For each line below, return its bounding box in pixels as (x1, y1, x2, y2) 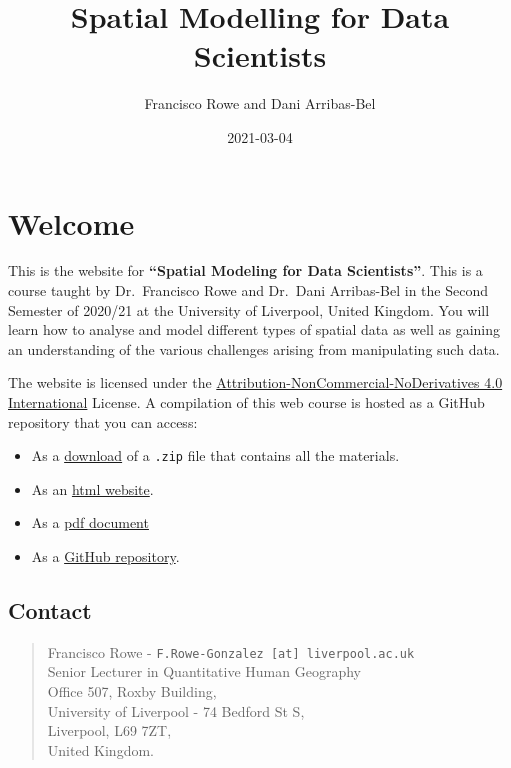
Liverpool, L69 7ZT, (47, 720, 172, 741)
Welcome (8, 202, 135, 243)
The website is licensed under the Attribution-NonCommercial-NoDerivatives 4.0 (8, 372, 503, 393)
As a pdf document (31, 512, 149, 533)
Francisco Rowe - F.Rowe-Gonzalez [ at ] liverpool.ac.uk (47, 641, 415, 662)
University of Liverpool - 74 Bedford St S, (47, 700, 305, 721)
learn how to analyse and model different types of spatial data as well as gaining (8, 319, 500, 340)
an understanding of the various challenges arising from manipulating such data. (8, 338, 500, 359)
